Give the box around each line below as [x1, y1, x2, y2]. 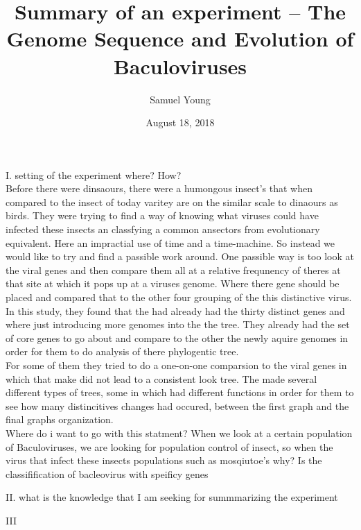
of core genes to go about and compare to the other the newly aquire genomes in [6, 330, 349, 345]
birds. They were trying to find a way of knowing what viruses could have [6, 208, 319, 223]
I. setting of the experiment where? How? [6, 167, 182, 182]
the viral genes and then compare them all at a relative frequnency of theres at [6, 262, 341, 277]
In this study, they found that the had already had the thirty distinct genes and [6, 303, 345, 318]
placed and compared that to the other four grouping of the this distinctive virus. [6, 290, 352, 305]
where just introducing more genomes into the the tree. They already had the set [6, 317, 350, 332]
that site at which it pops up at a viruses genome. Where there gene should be [6, 276, 340, 291]
